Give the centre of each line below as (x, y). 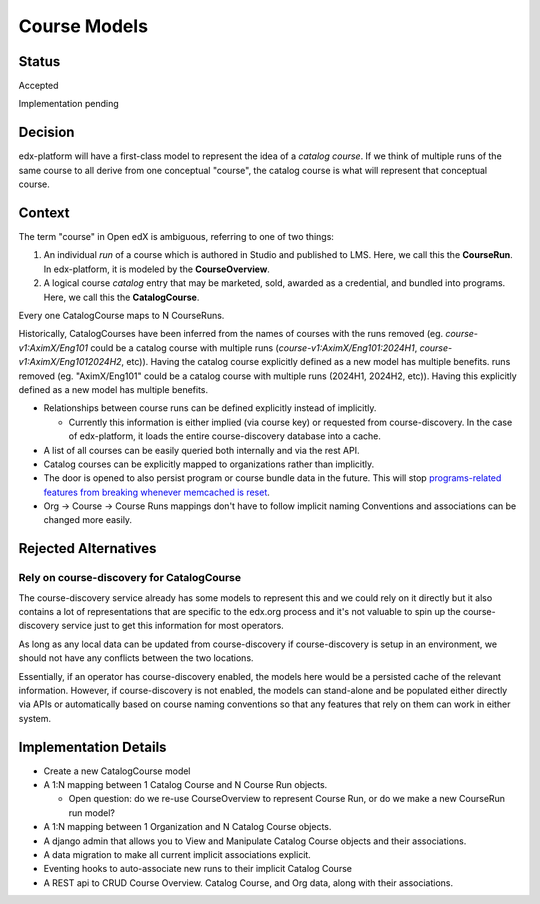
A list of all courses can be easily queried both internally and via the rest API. (201, 450)
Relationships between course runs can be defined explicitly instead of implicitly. (210, 408)
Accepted (38, 86)
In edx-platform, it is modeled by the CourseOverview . (156, 269)
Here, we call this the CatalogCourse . (121, 297)
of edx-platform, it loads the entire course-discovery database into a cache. (225, 436)
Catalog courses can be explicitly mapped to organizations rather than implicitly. (209, 464)
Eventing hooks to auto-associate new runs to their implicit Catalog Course (197, 869)
